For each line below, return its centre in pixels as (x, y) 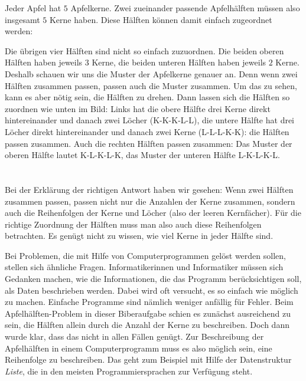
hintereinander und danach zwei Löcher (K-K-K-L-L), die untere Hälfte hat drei (150, 120)
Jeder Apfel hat (33, 8)
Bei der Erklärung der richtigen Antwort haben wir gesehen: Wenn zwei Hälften (149, 189)
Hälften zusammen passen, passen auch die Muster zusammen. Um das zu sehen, (151, 85)
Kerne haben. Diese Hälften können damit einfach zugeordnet (161, 19)
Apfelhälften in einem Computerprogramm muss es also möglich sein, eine (139, 348)
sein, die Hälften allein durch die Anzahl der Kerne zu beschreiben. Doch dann (147, 325)
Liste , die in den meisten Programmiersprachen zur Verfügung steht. (129, 371)
